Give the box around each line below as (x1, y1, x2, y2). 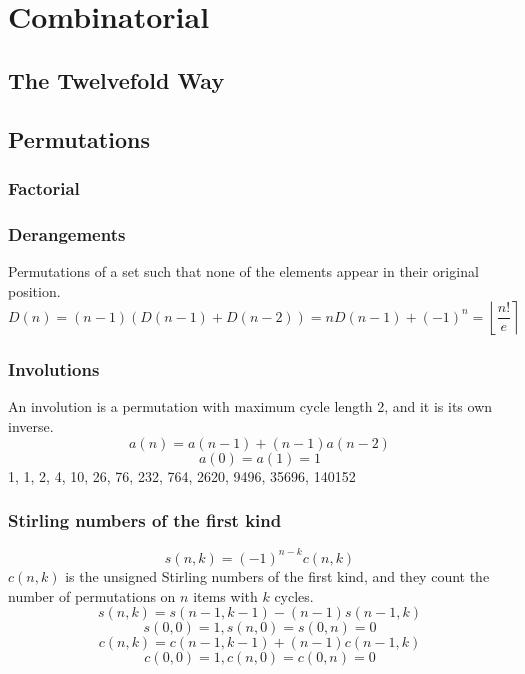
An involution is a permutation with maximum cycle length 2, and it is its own (8, 396, 493, 417)
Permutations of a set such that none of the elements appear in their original (8, 261, 479, 281)
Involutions (8, 357, 100, 382)
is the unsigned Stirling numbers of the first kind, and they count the (65, 565, 490, 586)
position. (8, 280, 61, 301)
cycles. (274, 585, 314, 606)
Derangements (8, 221, 126, 246)
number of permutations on (8, 585, 176, 606)
